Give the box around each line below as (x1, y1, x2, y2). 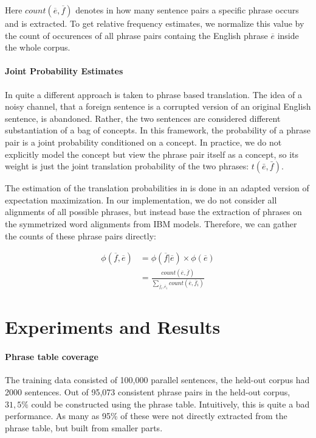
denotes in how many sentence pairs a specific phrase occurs (75, 4, 299, 16)
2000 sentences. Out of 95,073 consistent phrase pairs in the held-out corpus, (5, 386, 290, 398)
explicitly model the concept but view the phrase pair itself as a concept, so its (5, 147, 299, 160)
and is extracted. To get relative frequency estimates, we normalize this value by (5, 17, 304, 29)
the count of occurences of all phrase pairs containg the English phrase (5, 29, 268, 41)
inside (277, 29, 299, 41)
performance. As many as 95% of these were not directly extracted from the (5, 409, 287, 422)
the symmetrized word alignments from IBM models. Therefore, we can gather (5, 217, 297, 230)
